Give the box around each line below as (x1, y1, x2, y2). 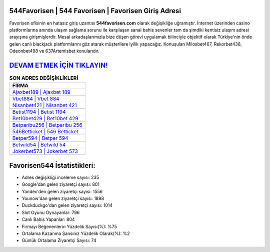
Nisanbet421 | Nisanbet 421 (12, 102, 77, 109)
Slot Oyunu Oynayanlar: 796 (21, 209, 80, 215)
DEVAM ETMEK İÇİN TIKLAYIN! (9, 61, 108, 70)
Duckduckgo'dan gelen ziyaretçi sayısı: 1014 (21, 202, 112, 208)
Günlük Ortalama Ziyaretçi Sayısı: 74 (21, 237, 96, 243)
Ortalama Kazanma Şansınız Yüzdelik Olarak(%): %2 (21, 230, 130, 236)
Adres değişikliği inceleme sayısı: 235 (21, 174, 99, 180)
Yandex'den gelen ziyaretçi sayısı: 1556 (21, 188, 102, 194)
